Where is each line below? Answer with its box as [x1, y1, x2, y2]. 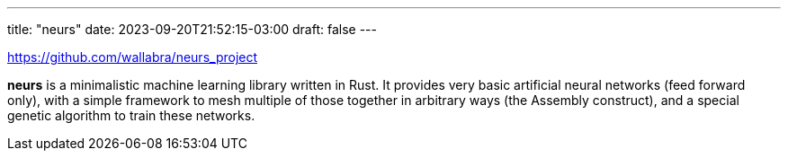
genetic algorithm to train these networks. [7, 108, 255, 123]
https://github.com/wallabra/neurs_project [7, 49, 258, 65]
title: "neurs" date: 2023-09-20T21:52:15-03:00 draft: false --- [7, 22, 377, 37]
